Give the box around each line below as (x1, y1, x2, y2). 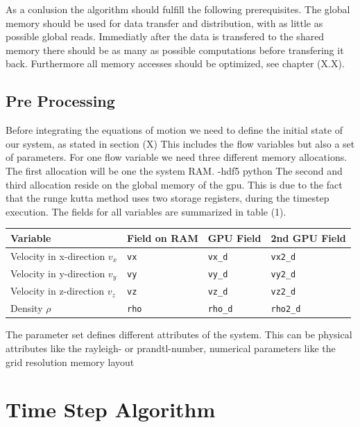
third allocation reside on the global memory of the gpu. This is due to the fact (6, 177, 343, 191)
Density (10, 301, 43, 315)
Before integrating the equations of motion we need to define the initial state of (6, 123, 343, 137)
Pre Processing (6, 90, 115, 112)
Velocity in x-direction (10, 248, 105, 263)
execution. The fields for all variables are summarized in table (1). (6, 204, 286, 218)
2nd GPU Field (271, 230, 346, 245)
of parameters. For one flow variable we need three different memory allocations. (6, 150, 348, 164)
